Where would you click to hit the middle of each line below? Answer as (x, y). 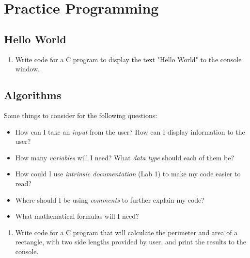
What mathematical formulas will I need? (77, 216)
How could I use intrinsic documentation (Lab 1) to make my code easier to (128, 174)
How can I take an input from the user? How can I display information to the (130, 131)
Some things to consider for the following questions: (81, 115)
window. (27, 69)
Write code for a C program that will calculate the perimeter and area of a (126, 232)
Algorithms (33, 95)
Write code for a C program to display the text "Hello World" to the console (128, 59)
